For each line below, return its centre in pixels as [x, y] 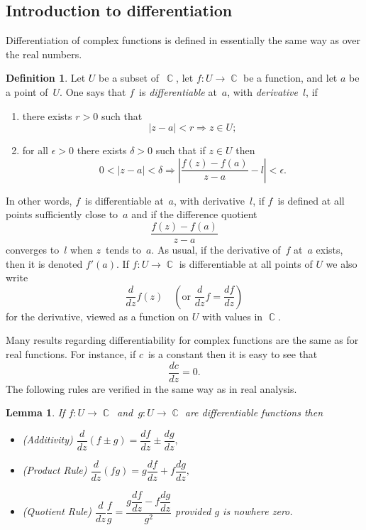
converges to [33, 250]
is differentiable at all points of [246, 263]
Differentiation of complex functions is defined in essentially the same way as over [183, 40]
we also [342, 263]
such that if [181, 150]
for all [35, 150]
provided [193, 511]
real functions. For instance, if [71, 353]
